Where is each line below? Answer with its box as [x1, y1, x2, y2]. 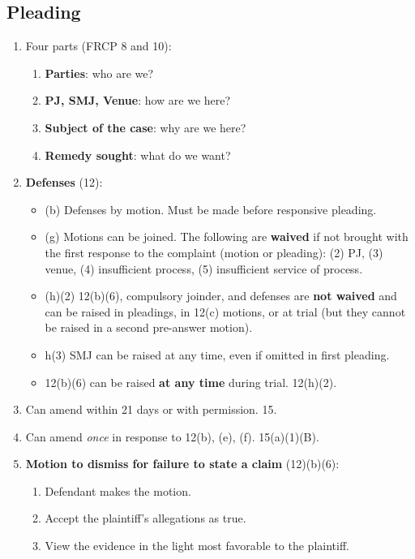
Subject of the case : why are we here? [45, 118, 246, 135]
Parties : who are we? [45, 64, 154, 81]
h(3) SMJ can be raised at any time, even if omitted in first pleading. [45, 346, 390, 363]
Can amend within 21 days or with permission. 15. [25, 401, 277, 418]
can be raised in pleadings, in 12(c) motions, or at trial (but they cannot [45, 303, 406, 320]
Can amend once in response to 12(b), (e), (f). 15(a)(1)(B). [25, 428, 319, 445]
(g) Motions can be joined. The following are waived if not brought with [45, 228, 409, 245]
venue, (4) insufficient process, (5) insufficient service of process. [45, 260, 363, 277]
